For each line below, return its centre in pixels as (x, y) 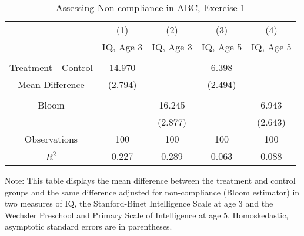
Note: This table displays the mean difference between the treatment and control (150, 180)
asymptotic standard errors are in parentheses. (88, 226)
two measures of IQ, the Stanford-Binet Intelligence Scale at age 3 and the (139, 203)
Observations (51, 139)
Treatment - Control (51, 67)
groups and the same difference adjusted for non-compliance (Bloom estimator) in (152, 192)
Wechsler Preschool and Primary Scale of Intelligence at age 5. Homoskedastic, (147, 215)
